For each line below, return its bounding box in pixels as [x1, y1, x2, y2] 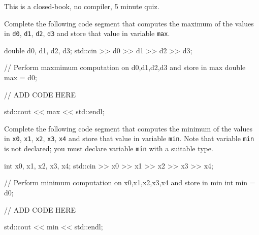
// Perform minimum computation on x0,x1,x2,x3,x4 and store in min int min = [4, 177, 255, 188]
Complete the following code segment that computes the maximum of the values [4, 18, 254, 28]
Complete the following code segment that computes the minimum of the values [4, 123, 253, 133]
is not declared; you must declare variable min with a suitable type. [4, 143, 213, 154]
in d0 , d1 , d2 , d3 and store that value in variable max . [4, 28, 170, 39]
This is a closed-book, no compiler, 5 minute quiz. [4, 1, 159, 11]
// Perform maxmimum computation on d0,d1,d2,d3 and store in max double [4, 62, 246, 73]
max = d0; [4, 72, 37, 83]
